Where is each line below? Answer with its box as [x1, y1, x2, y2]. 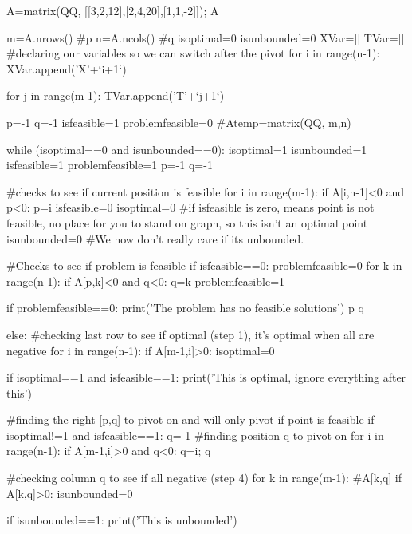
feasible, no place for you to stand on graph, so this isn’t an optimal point [6, 214, 368, 231]
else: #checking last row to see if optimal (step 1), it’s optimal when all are [6, 326, 375, 342]
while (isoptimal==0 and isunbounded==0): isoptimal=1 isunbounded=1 [6, 140, 367, 157]
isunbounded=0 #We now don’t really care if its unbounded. [6, 230, 304, 247]
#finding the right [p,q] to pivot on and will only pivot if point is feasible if [6, 411, 375, 428]
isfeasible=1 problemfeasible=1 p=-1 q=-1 [6, 156, 213, 173]
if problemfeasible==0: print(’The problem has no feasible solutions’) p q [6, 299, 364, 316]
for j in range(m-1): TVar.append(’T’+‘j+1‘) [6, 87, 225, 104]
